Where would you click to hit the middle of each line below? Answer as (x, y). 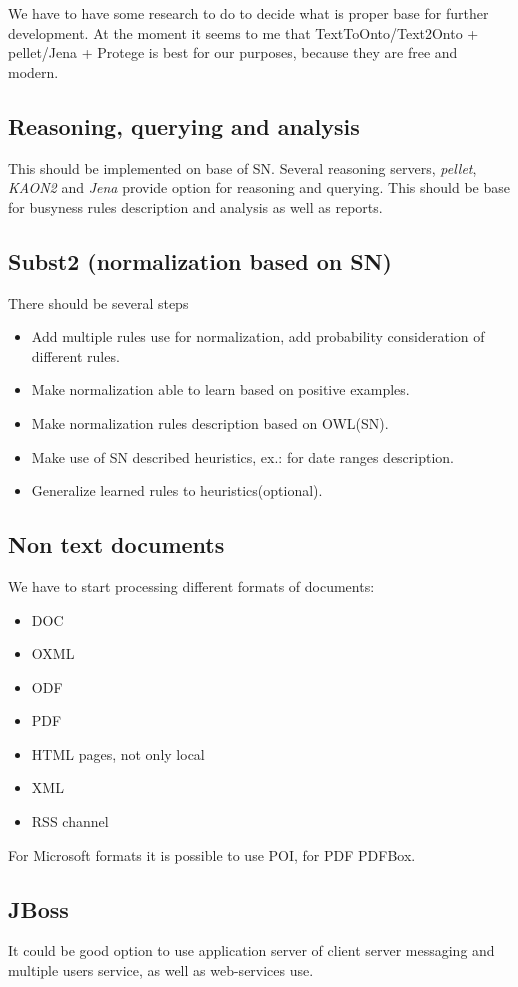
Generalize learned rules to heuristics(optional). (177, 490)
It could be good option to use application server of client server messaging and (251, 950)
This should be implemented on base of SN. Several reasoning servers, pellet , (242, 167)
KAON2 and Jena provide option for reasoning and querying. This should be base (259, 187)
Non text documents (116, 544)
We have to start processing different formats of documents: (191, 585)
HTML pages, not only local (118, 753)
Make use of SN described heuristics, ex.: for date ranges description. (243, 456)
